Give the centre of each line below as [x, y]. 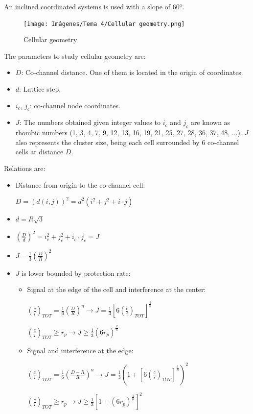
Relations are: [25, 168]
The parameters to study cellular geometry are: [75, 56]
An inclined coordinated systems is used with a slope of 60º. [94, 6]
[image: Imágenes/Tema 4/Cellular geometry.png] [104, 24]
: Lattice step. [40, 89]
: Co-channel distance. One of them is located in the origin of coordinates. [132, 72]
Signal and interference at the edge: [80, 351]
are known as [210, 122]
